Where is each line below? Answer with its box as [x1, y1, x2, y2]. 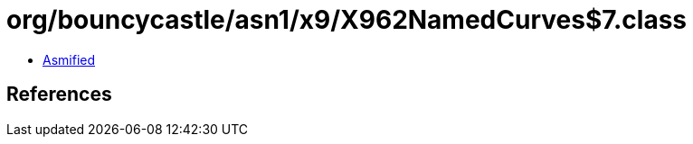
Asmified [43, 51, 96, 67]
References [6, 83, 112, 106]
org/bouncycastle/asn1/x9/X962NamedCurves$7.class [6, 4, 688, 35]
